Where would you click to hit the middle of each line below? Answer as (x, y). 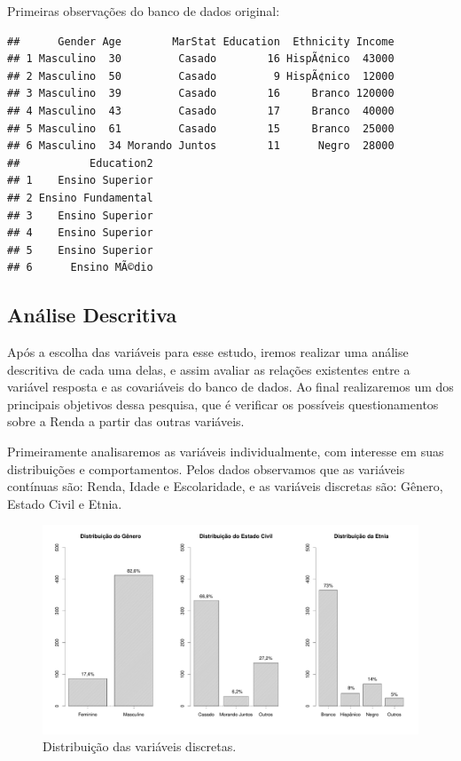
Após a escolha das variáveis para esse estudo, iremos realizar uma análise (208, 352)
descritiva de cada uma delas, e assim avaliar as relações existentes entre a (209, 369)
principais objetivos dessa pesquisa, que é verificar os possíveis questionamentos (223, 404)
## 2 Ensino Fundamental (80, 198)
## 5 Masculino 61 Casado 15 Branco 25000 (201, 128)
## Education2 (80, 163)
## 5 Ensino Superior (80, 250)
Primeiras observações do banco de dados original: (144, 11)
